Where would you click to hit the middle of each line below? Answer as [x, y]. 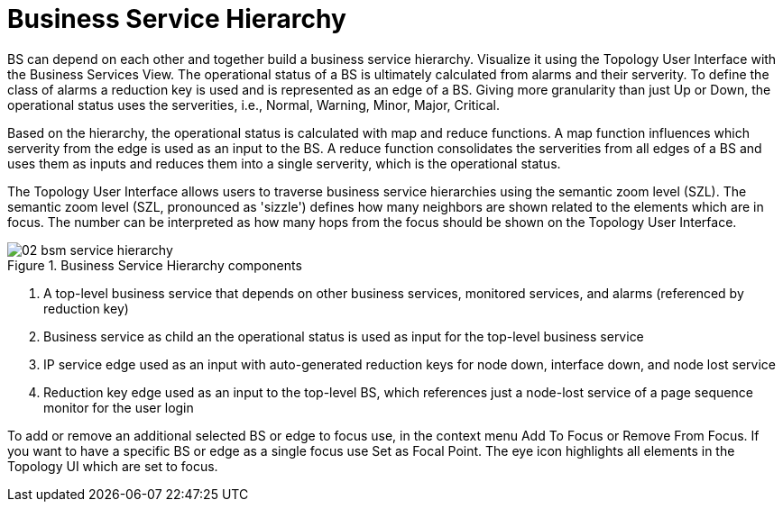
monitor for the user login [119, 407]
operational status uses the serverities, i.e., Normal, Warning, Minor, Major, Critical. [253, 105]
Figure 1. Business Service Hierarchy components [155, 265]
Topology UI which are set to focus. [113, 466]
